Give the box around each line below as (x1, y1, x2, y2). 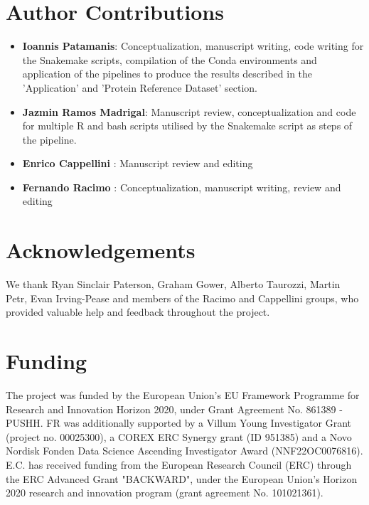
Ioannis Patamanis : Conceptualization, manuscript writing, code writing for (22, 38, 364, 53)
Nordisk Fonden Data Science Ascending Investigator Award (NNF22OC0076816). (6, 443, 363, 458)
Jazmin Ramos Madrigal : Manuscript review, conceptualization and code (22, 104, 356, 119)
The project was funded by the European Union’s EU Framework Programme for (6, 388, 360, 403)
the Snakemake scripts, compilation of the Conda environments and (22, 52, 317, 67)
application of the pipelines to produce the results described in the (22, 66, 313, 81)
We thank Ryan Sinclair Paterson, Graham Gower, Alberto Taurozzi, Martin (6, 277, 341, 292)
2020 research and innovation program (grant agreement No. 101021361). (6, 485, 323, 500)
